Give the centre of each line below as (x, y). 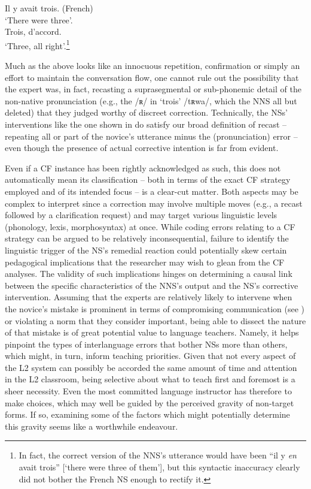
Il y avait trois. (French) (49, 8)
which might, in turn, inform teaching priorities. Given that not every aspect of (150, 356)
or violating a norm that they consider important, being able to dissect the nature (155, 320)
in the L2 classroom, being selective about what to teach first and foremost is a (150, 379)
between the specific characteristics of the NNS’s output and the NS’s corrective (152, 285)
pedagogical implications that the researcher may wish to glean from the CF (145, 262)
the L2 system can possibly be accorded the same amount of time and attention (151, 367)
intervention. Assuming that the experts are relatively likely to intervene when (149, 297)
